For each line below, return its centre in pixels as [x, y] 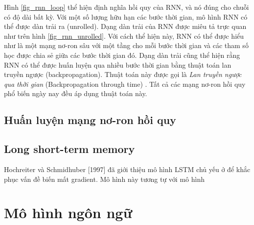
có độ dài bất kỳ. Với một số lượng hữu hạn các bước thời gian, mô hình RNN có [126, 16]
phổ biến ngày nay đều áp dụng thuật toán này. [76, 93]
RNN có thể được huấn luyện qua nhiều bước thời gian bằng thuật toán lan [118, 64]
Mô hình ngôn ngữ [68, 212]
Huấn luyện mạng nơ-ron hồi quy [90, 120]
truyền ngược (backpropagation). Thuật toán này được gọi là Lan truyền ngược [123, 74]
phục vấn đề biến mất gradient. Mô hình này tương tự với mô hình [104, 179]
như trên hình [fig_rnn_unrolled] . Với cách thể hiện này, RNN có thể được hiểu [124, 36]
